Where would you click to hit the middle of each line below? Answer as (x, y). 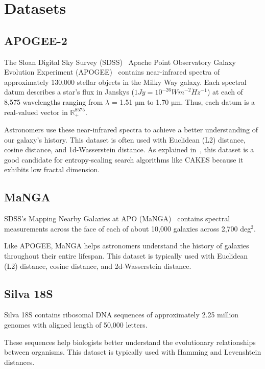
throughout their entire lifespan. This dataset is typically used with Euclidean (126, 255)
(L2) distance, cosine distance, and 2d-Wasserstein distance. (98, 266)
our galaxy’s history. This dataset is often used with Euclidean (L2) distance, (125, 139)
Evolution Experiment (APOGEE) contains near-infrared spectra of (112, 72)
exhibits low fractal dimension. (52, 169)
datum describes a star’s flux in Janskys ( (69, 92)
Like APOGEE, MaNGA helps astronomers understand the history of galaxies (127, 246)
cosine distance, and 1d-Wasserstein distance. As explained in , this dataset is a (129, 149)
